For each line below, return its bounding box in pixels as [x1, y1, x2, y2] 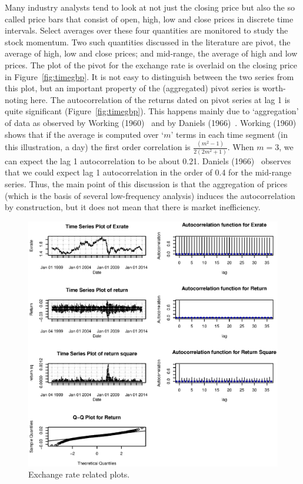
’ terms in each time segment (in [171, 128, 288, 140]
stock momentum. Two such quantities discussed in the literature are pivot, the [5, 35, 291, 48]
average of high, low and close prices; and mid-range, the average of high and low [5, 47, 298, 59]
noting [5, 93, 28, 105]
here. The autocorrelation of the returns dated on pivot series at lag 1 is [30, 93, 291, 105]
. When [227, 141, 254, 153]
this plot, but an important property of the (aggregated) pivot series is [5, 82, 259, 94]
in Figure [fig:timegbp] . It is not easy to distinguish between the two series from [5, 70, 294, 82]
